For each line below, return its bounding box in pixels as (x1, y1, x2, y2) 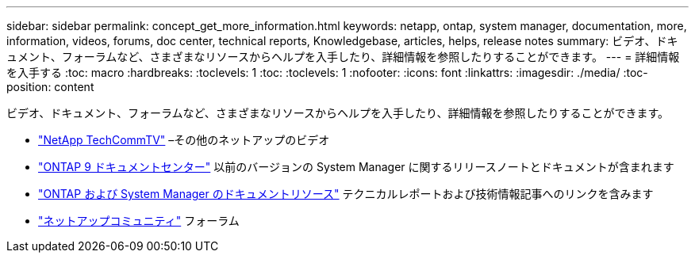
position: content (6, 80, 94, 93)
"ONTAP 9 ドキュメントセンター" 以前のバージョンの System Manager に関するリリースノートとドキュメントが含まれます (38, 160, 674, 173)
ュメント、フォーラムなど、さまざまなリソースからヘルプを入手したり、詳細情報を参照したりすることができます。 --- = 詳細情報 (6, 50, 680, 63)
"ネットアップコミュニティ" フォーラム (38, 214, 240, 227)
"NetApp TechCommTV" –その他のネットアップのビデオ (38, 133, 330, 147)
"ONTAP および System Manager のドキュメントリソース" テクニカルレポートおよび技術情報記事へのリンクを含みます (38, 187, 654, 200)
